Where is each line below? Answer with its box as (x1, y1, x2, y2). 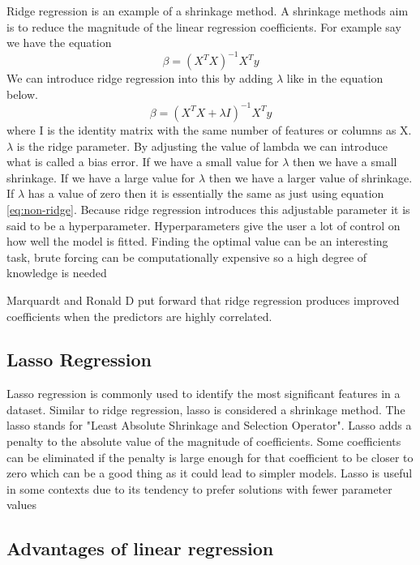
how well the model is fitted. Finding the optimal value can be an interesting (6, 233, 388, 250)
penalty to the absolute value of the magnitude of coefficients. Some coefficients (6, 433, 401, 450)
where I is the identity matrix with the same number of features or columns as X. (6, 121, 412, 138)
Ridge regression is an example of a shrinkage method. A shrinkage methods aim (6, 2, 409, 19)
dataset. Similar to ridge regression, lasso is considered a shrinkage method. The (6, 400, 405, 417)
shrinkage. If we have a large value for (6, 169, 195, 186)
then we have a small (293, 153, 397, 170)
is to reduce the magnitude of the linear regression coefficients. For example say (6, 18, 401, 35)
